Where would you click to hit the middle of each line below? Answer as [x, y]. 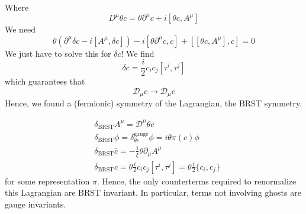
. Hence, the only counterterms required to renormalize [197, 181]
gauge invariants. [36, 204]
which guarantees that [45, 81]
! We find [138, 53]
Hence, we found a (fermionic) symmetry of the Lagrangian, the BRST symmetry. [154, 103]
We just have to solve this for [58, 53]
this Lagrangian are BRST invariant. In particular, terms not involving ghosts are [153, 192]
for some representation [47, 181]
